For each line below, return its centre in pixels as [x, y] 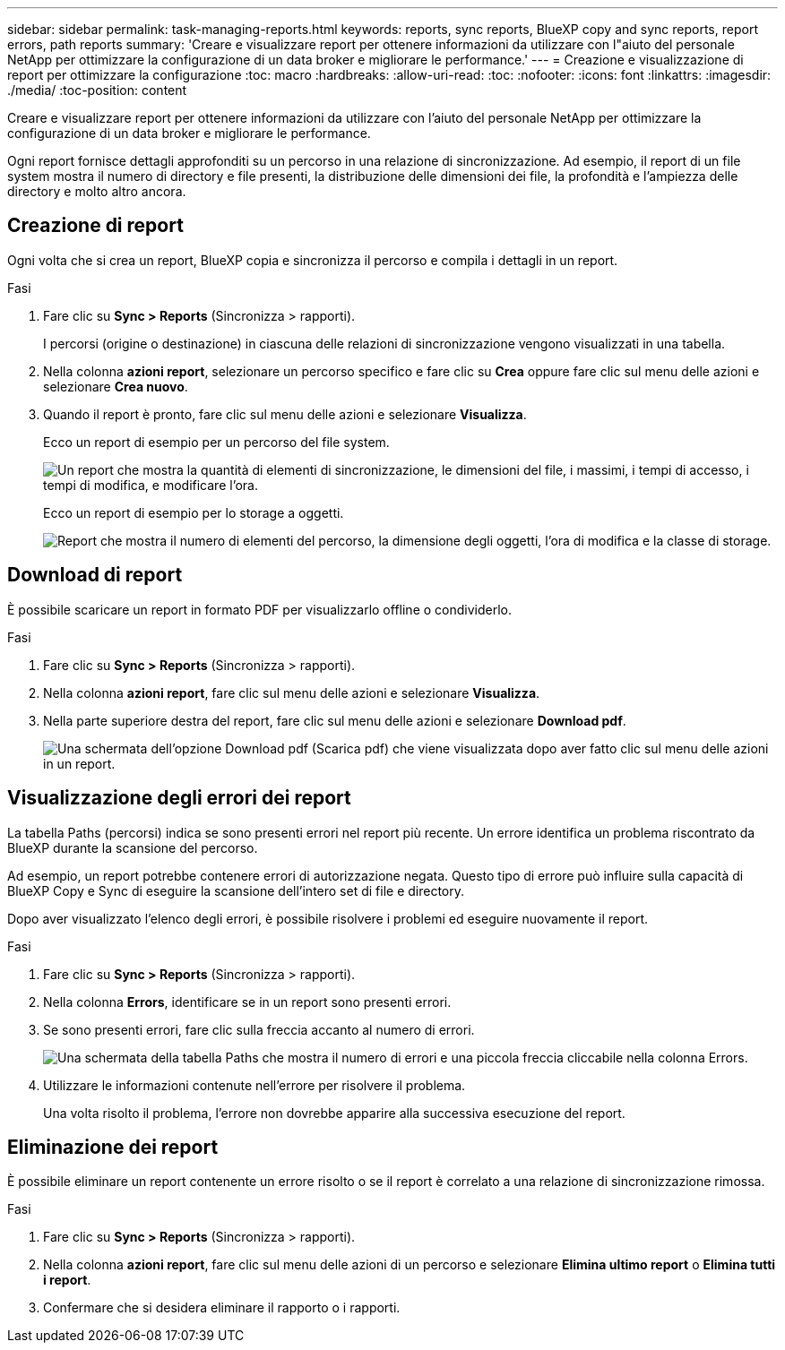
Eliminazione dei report [113, 1147]
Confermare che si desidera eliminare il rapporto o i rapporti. [222, 1308]
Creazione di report [95, 226]
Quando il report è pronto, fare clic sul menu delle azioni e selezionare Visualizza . [285, 414]
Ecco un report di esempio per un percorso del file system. [216, 442]
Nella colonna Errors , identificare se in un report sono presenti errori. [247, 1002]
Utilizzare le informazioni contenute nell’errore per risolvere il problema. [254, 1085]
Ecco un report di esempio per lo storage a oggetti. [194, 512]
